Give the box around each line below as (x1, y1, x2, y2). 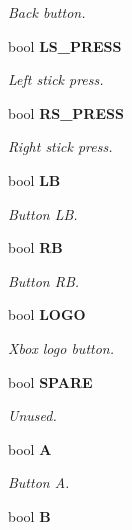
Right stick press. (8, 136, 113, 157)
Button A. (8, 472, 70, 493)
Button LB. (8, 203, 78, 224)
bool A (8, 438, 52, 459)
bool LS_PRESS (8, 35, 122, 56)
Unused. (8, 405, 57, 426)
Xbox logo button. (8, 337, 114, 358)
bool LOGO (8, 304, 86, 325)
